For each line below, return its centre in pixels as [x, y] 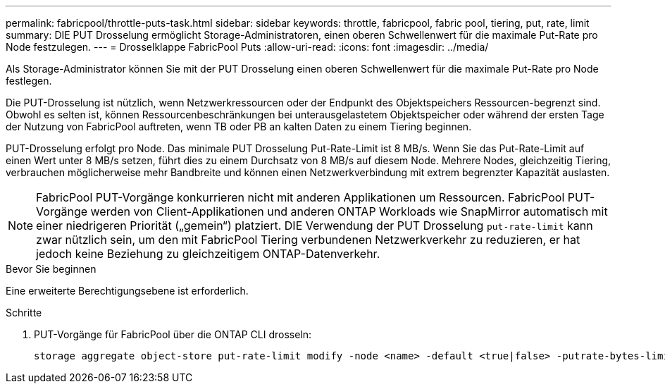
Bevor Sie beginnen [51, 269]
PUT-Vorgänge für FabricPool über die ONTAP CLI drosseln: [173, 334]
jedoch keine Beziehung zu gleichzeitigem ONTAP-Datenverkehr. [208, 254]
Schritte [24, 313]
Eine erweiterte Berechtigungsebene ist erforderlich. [127, 291]
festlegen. [29, 81]
